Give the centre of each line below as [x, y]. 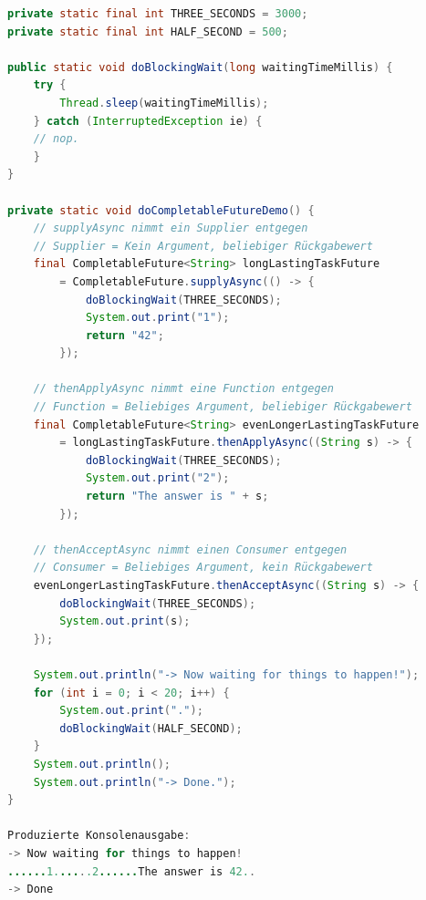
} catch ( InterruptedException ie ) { [148, 121]
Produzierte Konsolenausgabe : [99, 836]
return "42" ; [125, 335]
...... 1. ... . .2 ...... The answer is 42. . [132, 871]
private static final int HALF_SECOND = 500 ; [148, 31]
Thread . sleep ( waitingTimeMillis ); [164, 103]
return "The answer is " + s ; [177, 497]
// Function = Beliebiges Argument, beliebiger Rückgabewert [223, 407]
